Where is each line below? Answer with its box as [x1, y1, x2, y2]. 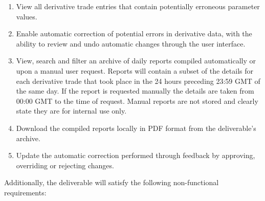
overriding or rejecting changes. [16, 160, 114, 170]
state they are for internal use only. [16, 105, 127, 116]
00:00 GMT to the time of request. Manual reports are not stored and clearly [16, 95, 258, 106]
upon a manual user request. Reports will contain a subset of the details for [16, 65, 253, 76]
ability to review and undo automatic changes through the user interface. [16, 38, 246, 49]
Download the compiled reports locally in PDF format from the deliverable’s [16, 122, 256, 133]
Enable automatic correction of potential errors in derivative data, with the [16, 28, 252, 39]
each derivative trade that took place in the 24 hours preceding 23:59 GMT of [16, 75, 260, 86]
